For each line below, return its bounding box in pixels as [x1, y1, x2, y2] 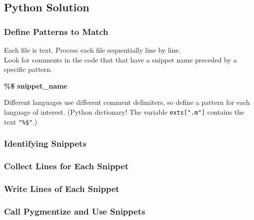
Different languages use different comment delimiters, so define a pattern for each [4, 97, 250, 107]
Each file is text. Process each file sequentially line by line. [4, 45, 181, 55]
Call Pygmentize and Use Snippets [4, 205, 145, 217]
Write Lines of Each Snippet [4, 182, 120, 194]
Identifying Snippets [4, 137, 86, 150]
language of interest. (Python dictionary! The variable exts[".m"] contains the [4, 106, 244, 117]
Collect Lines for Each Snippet [4, 160, 129, 172]
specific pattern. [4, 64, 52, 74]
